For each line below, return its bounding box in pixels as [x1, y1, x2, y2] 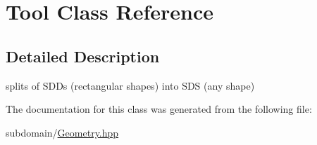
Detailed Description [6, 45, 160, 67]
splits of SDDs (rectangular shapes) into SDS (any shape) [6, 78, 255, 92]
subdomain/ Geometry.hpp [6, 125, 119, 139]
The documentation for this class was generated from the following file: [6, 102, 312, 116]
